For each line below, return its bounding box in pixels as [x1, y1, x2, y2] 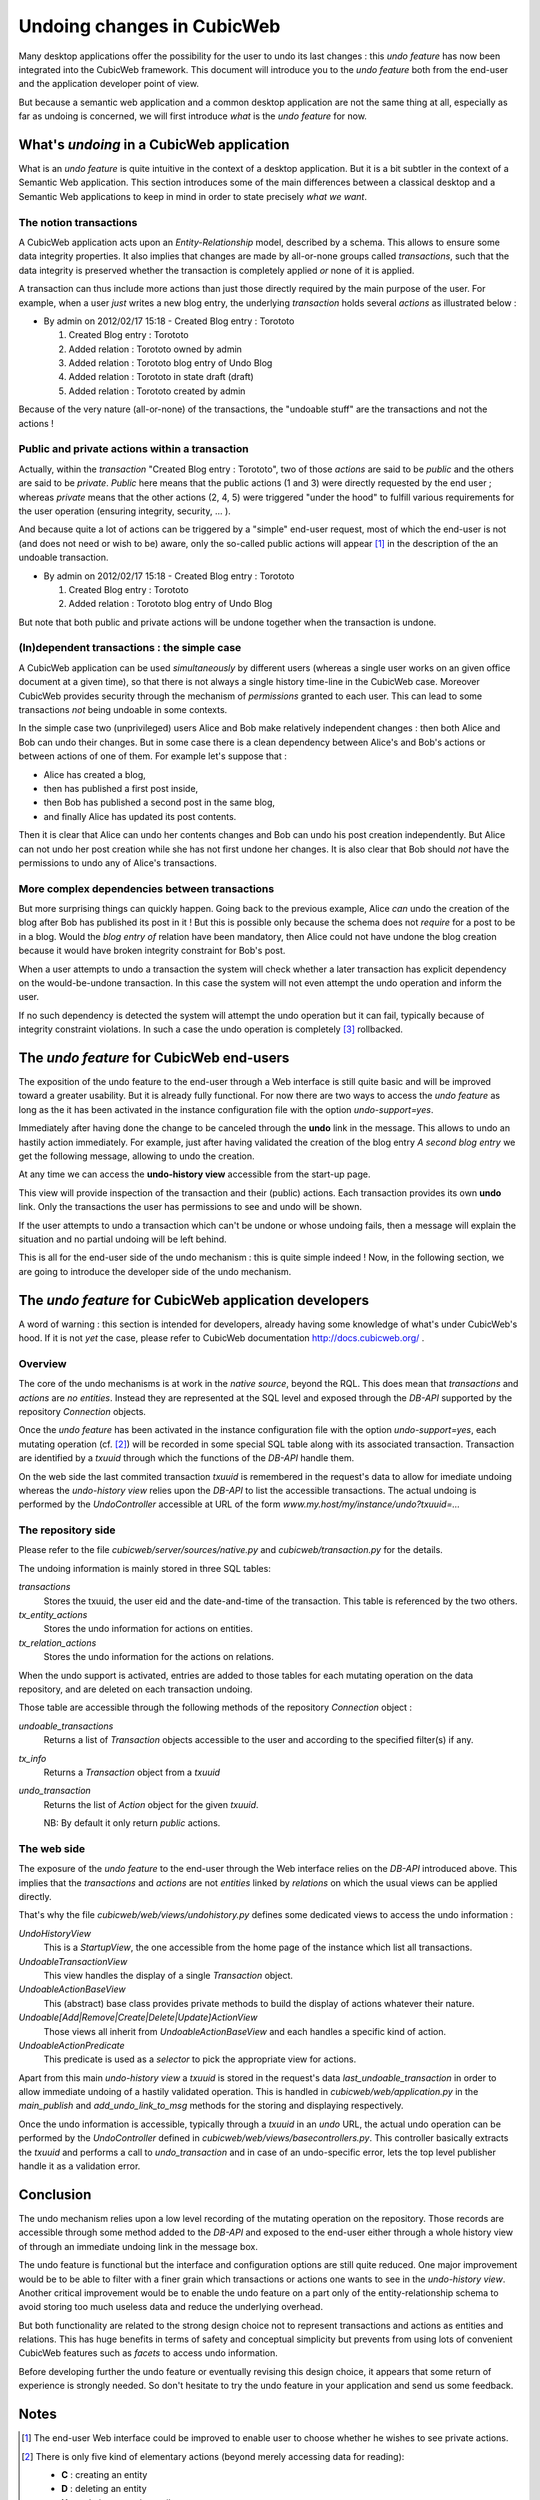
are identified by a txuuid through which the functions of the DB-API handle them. [18, 1452, 355, 1464]
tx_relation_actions [18, 1636, 97, 1649]
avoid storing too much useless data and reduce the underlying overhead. [18, 2301, 324, 2313]
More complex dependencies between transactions [18, 881, 275, 895]
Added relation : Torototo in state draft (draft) [68, 371, 254, 383]
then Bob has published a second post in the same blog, [43, 796, 275, 809]
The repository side [18, 1523, 116, 1537]
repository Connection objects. [18, 1405, 147, 1417]
